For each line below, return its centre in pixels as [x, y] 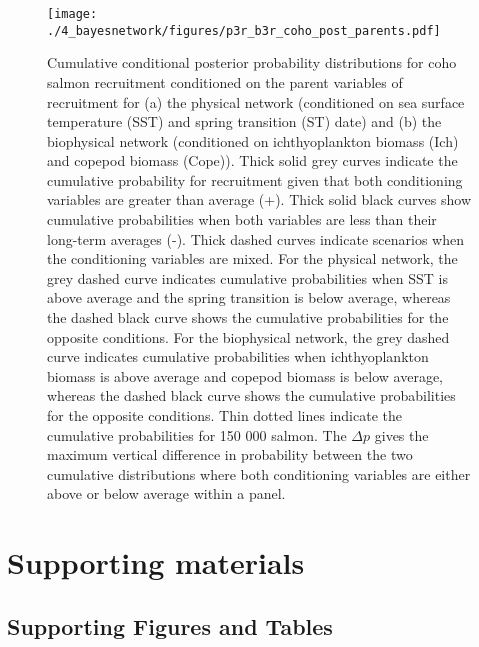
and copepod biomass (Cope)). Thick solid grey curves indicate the [252, 160]
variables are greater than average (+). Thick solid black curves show [259, 199]
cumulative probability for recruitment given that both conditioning [255, 179]
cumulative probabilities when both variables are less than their [242, 219]
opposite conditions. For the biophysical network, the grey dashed [248, 336]
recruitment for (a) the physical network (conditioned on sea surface [256, 101]
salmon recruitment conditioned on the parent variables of [225, 81]
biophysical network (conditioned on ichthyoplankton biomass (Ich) [253, 140]
